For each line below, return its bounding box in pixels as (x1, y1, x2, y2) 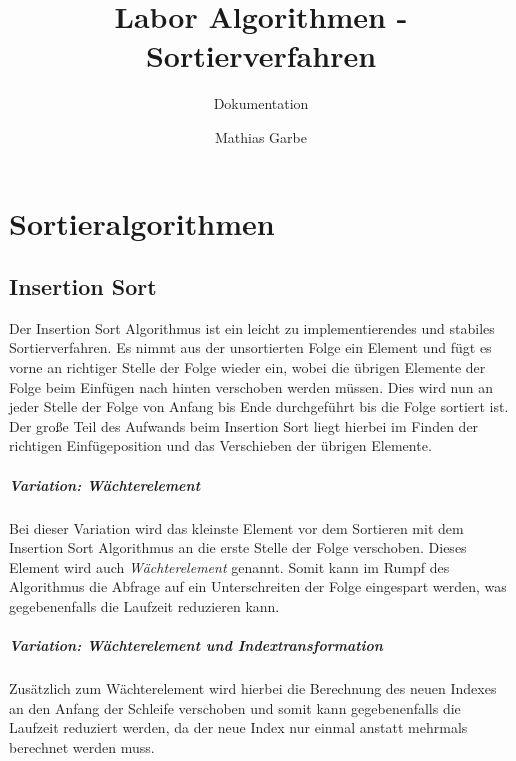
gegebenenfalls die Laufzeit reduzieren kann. (9, 595, 280, 616)
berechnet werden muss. (9, 736, 155, 757)
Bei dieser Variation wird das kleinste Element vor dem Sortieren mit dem (9, 517, 464, 538)
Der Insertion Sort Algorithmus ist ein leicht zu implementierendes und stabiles (9, 317, 495, 338)
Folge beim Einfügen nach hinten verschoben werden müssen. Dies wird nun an (9, 376, 494, 397)
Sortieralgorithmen (9, 202, 275, 243)
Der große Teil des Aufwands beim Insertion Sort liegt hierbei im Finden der (9, 415, 479, 436)
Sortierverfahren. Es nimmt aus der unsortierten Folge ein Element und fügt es (9, 337, 492, 358)
